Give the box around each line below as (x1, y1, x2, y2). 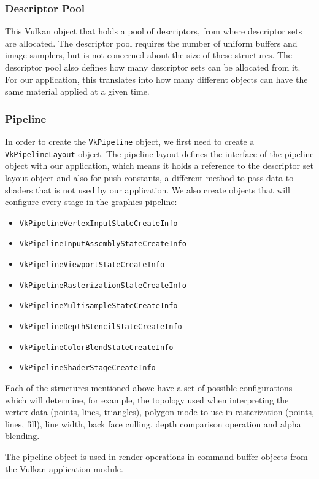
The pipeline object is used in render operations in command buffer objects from (5, 450, 308, 462)
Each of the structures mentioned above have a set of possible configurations (5, 381, 293, 394)
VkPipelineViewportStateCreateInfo (19, 260, 165, 269)
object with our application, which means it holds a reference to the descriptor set (5, 159, 313, 172)
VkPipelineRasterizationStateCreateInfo (19, 281, 186, 290)
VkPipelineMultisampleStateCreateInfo (19, 302, 178, 311)
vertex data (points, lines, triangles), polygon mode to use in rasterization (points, (5, 405, 314, 418)
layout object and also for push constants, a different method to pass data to (5, 171, 294, 184)
